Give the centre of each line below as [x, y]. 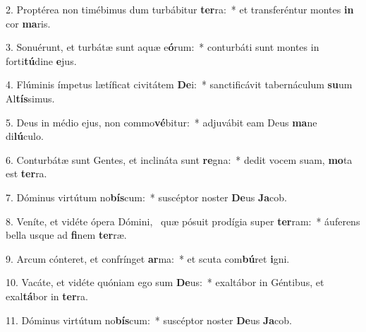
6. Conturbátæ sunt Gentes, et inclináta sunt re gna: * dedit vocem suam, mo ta [179, 159]
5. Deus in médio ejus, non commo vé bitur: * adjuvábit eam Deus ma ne [161, 122]
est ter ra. [26, 173]
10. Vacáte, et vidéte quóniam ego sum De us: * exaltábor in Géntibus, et [165, 282]
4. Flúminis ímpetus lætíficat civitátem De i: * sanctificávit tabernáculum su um [179, 84]
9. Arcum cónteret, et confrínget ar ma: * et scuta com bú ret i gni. [148, 258]
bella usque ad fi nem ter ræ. [66, 235]
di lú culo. [25, 136]
